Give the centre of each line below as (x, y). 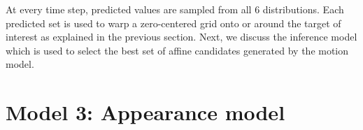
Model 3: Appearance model (145, 112)
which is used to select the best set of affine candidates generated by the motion (177, 50)
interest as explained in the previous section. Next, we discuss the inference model (181, 37)
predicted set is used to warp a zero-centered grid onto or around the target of (173, 23)
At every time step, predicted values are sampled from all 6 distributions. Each (175, 9)
